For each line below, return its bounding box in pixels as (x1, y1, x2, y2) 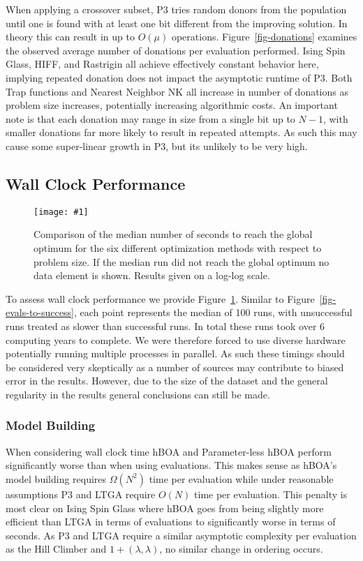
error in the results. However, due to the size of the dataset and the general (6, 373, 328, 388)
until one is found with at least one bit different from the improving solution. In (6, 15, 348, 30)
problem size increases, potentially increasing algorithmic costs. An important (6, 98, 338, 112)
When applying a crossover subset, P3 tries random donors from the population (6, 2, 347, 16)
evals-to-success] (6, 305, 74, 320)
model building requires (6, 471, 107, 486)
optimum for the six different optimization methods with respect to (34, 240, 322, 255)
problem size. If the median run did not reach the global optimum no (34, 254, 329, 269)
